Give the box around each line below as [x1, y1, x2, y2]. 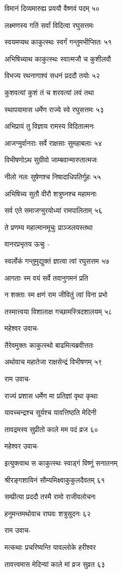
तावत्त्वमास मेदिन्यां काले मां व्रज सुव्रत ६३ [4, 558, 105, 569]
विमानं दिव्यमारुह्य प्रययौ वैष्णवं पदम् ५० [4, 3, 100, 13]
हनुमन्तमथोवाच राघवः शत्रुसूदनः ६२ [4, 508, 91, 518]
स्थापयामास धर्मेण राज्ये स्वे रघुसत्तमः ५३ [4, 104, 104, 114]
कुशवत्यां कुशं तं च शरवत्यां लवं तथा [4, 87, 94, 97]
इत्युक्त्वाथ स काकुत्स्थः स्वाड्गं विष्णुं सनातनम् [4, 458, 118, 468]
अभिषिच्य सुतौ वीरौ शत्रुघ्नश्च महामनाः [4, 188, 97, 199]
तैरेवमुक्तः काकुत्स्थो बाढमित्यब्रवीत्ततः [4, 339, 94, 350]
